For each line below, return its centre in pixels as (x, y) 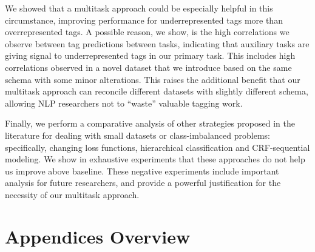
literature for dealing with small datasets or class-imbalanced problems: (137, 135)
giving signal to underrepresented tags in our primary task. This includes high (150, 55)
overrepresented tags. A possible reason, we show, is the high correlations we (147, 32)
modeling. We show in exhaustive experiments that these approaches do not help (155, 159)
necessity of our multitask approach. (72, 194)
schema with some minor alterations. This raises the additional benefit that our (153, 79)
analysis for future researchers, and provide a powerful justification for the (143, 183)
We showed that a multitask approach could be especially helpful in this (139, 8)
